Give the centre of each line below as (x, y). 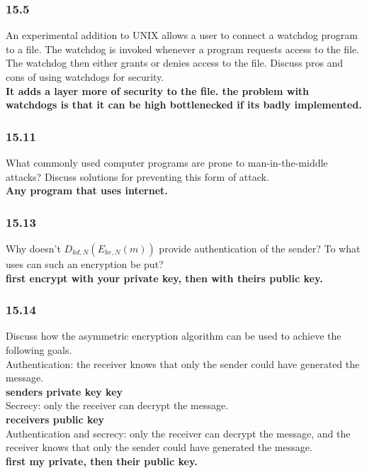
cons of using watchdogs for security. (85, 77)
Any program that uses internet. (87, 190)
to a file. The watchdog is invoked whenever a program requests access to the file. (183, 49)
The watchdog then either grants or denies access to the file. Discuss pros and (175, 63)
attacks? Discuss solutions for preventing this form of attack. (137, 176)
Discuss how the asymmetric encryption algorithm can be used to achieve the (174, 336)
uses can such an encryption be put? (85, 264)
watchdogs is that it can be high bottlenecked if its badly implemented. (184, 105)
